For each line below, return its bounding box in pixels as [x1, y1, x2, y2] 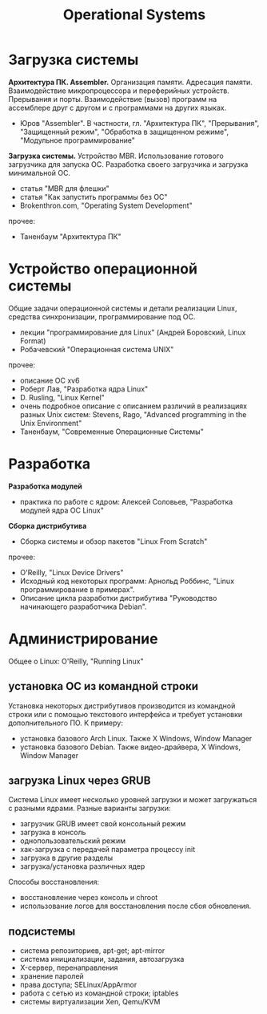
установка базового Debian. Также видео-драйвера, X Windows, [19, 742, 241, 752]
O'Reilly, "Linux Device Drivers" [19, 567, 124, 577]
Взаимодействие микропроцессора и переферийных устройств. [8, 86, 229, 95]
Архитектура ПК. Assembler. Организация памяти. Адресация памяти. [8, 77, 253, 87]
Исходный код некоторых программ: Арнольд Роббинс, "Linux [19, 576, 234, 586]
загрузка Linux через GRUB [8, 773, 151, 787]
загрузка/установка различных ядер [19, 862, 145, 871]
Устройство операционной [8, 260, 198, 278]
